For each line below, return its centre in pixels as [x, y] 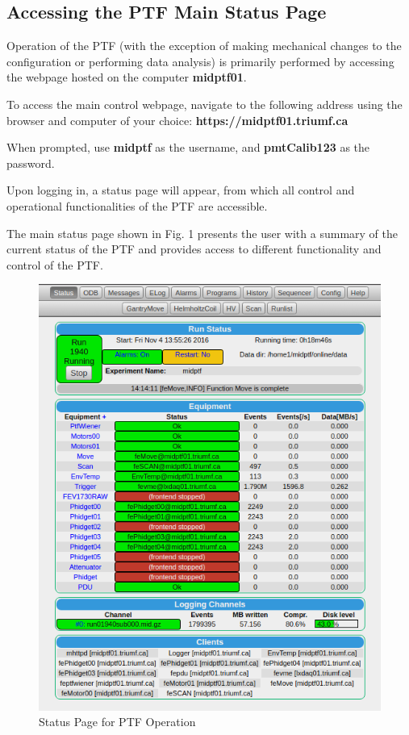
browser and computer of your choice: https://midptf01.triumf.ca [177, 120]
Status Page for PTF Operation [117, 722]
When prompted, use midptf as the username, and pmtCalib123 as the [188, 147]
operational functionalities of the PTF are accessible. [137, 205]
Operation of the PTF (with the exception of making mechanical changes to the [204, 46]
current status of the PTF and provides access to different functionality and [194, 249]
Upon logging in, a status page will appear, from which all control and [181, 190]
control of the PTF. [55, 264]
